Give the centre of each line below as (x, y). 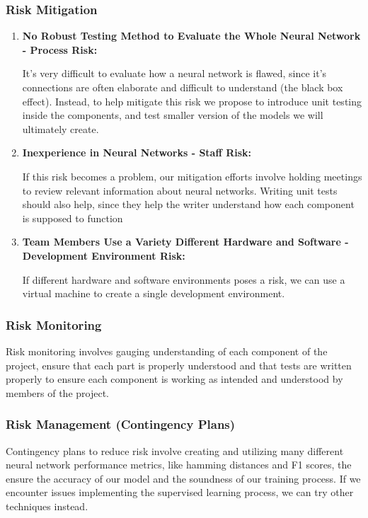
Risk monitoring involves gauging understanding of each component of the (167, 351)
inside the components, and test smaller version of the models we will (173, 115)
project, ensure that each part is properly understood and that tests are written (179, 365)
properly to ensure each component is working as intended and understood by (174, 379)
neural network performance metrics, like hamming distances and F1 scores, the (179, 465)
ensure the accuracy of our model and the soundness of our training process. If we (183, 478)
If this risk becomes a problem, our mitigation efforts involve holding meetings (192, 176)
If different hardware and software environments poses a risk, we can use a (184, 279)
